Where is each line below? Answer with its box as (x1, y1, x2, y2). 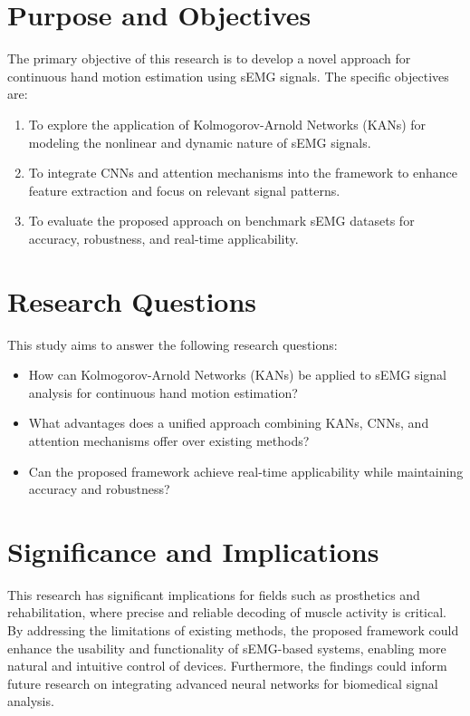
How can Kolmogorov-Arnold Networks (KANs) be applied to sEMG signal (28, 365, 446, 384)
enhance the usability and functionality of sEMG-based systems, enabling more (7, 638, 446, 657)
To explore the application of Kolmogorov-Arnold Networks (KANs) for (28, 114, 427, 133)
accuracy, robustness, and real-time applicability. (28, 228, 299, 247)
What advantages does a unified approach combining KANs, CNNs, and (28, 413, 429, 432)
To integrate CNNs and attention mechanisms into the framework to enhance (28, 163, 457, 182)
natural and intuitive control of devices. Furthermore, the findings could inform (7, 656, 447, 675)
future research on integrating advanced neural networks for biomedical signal (7, 673, 438, 692)
